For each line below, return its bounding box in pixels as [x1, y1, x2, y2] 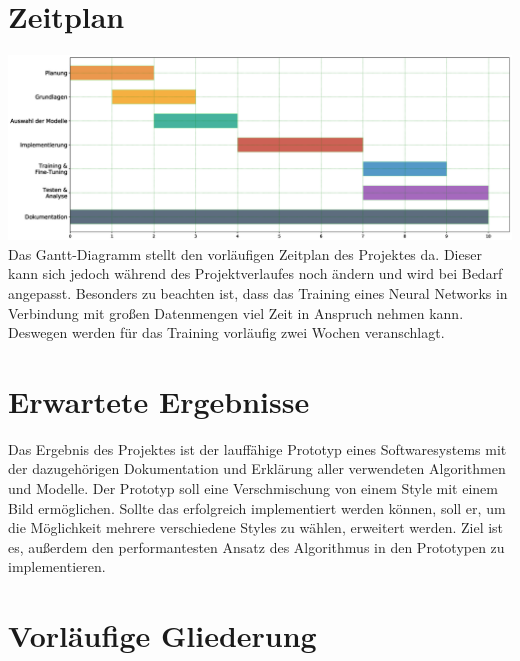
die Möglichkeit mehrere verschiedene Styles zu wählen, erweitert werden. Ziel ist [8, 517, 504, 538]
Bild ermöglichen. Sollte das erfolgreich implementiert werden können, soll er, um [8, 497, 506, 518]
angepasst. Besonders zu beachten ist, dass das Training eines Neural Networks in [8, 282, 508, 303]
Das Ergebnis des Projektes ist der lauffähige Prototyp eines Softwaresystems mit [8, 438, 507, 459]
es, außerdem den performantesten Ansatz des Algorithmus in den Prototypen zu [8, 536, 505, 557]
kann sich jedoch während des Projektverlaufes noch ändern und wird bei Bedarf [8, 263, 503, 284]
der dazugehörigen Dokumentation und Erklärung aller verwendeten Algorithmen [8, 458, 506, 479]
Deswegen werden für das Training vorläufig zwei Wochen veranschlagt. [8, 322, 445, 343]
